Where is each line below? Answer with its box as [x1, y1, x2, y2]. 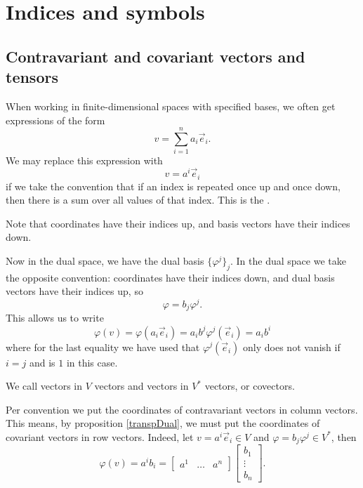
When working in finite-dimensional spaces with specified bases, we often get [6, 98, 336, 113]
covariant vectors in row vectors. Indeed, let [6, 429, 194, 444]
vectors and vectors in [94, 378, 189, 393]
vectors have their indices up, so [6, 284, 143, 298]
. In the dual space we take [230, 253, 346, 268]
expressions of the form [6, 112, 105, 127]
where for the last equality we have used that [6, 339, 200, 354]
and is [29, 355, 55, 369]
